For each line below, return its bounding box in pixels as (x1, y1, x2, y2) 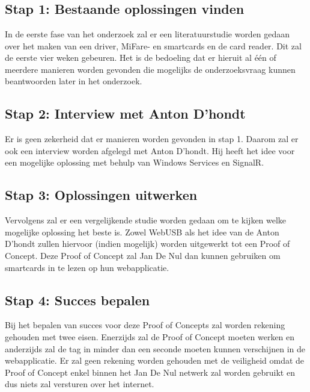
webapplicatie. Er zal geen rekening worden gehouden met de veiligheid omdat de (5, 354, 305, 367)
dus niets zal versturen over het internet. (5, 378, 154, 390)
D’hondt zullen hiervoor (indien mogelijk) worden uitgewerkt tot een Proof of (5, 237, 290, 250)
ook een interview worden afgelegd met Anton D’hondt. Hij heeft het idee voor (5, 144, 295, 157)
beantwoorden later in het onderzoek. (5, 75, 142, 87)
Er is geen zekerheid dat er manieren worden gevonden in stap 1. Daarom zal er (5, 132, 299, 145)
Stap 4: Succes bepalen (5, 290, 150, 309)
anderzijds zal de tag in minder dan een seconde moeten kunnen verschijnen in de (5, 342, 306, 355)
